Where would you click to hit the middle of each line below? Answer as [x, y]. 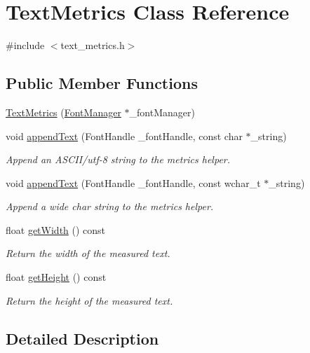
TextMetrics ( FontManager [63, 112]
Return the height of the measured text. [89, 300]
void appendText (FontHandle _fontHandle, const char [124, 136]
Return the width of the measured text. [88, 253]
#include [25, 45]
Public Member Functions [102, 83]
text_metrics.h [93, 45]
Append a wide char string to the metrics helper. [110, 206]
